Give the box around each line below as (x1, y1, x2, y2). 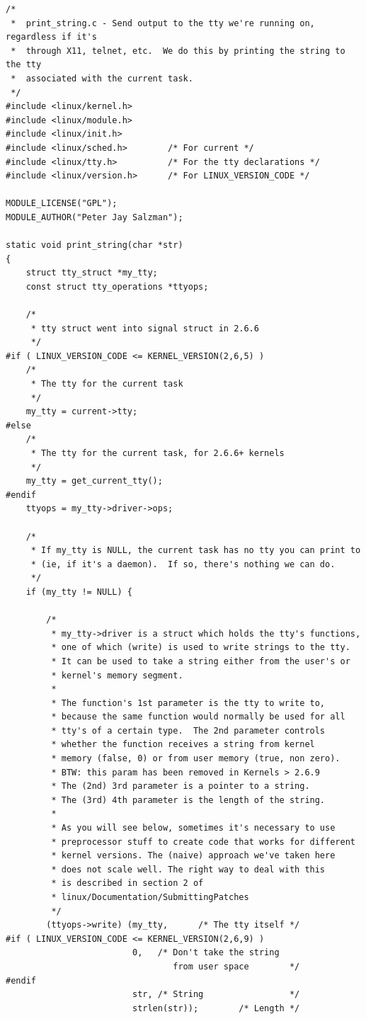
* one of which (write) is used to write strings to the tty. (51, 642, 350, 653)
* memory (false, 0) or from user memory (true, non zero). (51, 753, 341, 764)
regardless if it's (6, 32, 97, 42)
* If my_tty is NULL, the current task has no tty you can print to (30, 545, 361, 556)
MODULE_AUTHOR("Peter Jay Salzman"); (6, 212, 183, 222)
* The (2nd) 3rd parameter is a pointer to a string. (51, 781, 310, 792)
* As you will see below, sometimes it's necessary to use (51, 823, 336, 833)
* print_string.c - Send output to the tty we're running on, (11, 18, 315, 28)
